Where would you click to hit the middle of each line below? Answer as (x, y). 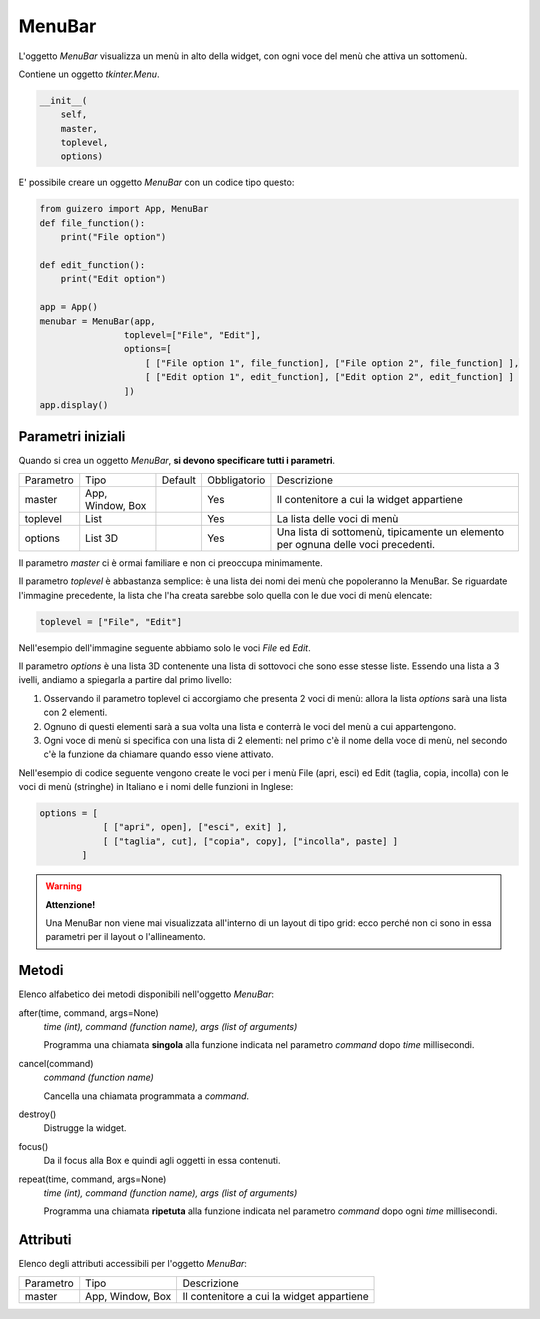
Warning (63, 886)
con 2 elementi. (75, 712)
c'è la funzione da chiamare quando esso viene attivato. (158, 754)
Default (179, 480)
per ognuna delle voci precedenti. (355, 544)
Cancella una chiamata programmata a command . (146, 1096)
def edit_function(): (92, 265)
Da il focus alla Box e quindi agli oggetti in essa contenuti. (162, 1161)
